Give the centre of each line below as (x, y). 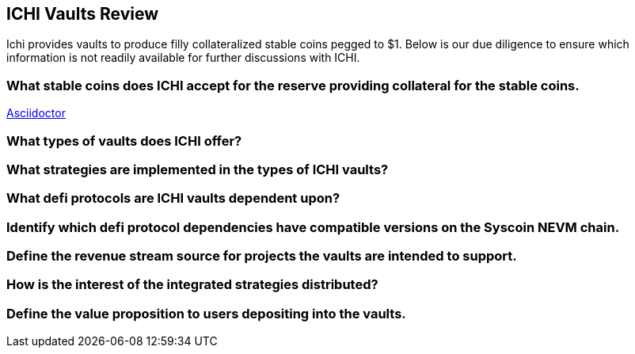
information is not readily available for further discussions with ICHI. (183, 58)
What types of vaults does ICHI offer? (124, 141)
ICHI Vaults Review (82, 14)
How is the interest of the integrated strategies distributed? (192, 285)
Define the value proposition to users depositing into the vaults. (206, 313)
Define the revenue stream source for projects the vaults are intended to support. (262, 256)
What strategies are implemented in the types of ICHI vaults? (198, 169)
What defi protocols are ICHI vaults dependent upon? (173, 198)
